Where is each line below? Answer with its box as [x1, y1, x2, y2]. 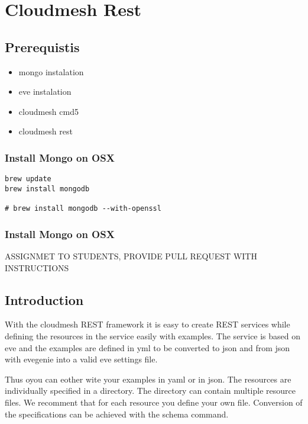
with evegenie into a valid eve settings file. [5, 353, 158, 365]
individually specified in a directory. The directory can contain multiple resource [5, 384, 296, 397]
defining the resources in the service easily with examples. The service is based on [5, 330, 301, 342]
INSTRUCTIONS [5, 261, 69, 274]
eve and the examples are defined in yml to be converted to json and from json [5, 341, 290, 354]
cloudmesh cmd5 [18, 105, 79, 117]
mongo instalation [18, 65, 84, 78]
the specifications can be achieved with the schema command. [5, 407, 229, 420]
